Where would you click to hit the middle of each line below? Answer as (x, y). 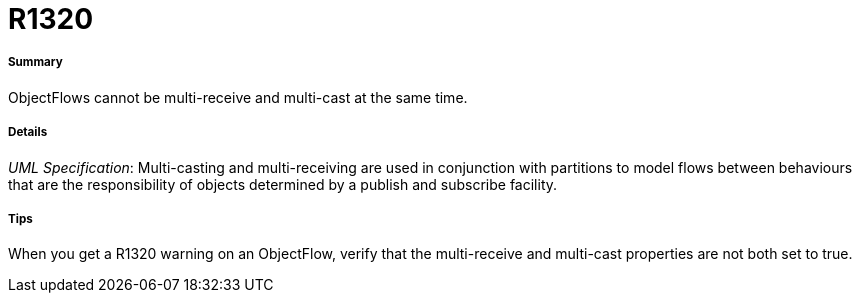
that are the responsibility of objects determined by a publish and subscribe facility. (283, 184)
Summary (35, 62)
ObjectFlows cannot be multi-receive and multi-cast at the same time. (238, 97)
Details (28, 132)
